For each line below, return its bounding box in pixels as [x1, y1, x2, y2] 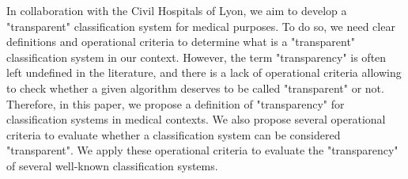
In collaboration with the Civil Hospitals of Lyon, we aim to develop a [6, 2, 347, 18]
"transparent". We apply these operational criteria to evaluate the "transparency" [6, 142, 399, 158]
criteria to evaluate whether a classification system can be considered [6, 126, 341, 143]
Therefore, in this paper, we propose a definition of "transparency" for [6, 95, 345, 112]
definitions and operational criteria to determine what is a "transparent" [6, 33, 356, 50]
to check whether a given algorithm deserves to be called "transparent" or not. [6, 79, 384, 96]
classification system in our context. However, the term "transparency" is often [6, 48, 387, 65]
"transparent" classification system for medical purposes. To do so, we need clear [6, 17, 395, 34]
